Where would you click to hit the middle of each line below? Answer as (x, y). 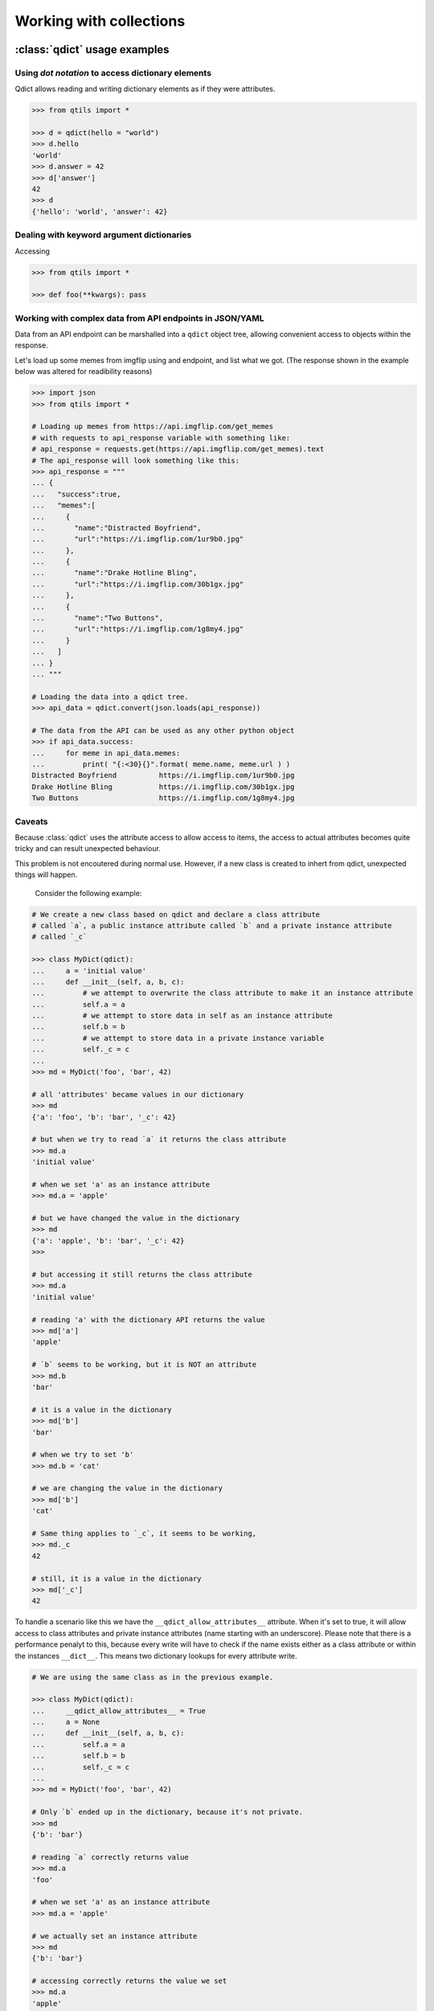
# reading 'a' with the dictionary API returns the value (148, 1320)
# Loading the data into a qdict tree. (110, 697)
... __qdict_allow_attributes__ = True (119, 1711)
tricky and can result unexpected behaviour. (88, 849)
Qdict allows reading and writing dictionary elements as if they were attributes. (145, 89)
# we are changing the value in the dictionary (127, 1489)
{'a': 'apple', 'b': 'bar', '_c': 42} (108, 1240)
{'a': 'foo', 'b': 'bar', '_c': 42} (104, 1117)
